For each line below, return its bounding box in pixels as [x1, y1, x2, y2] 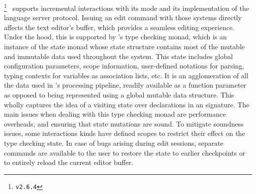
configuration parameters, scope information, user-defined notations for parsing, [4, 61, 244, 71]
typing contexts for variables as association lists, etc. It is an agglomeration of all [4, 70, 249, 80]
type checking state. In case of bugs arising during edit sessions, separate [4, 137, 224, 148]
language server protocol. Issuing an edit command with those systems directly [4, 12, 242, 23]
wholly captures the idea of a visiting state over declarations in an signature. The [4, 99, 250, 109]
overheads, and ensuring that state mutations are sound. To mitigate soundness [4, 118, 244, 129]
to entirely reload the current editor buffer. [4, 157, 133, 167]
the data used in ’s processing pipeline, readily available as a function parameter [4, 80, 247, 90]
